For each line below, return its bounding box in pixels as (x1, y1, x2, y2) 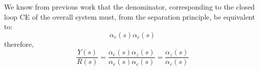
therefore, (4, 38, 34, 49)
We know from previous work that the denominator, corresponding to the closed (4, 2, 255, 12)
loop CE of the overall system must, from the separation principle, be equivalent (4, 11, 255, 22)
